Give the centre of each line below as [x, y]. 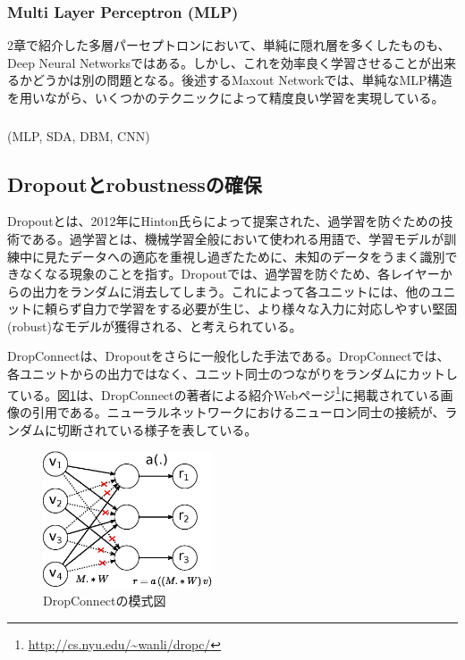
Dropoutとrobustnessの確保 [135, 184]
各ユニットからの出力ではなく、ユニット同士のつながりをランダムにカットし [232, 374]
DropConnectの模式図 [105, 600]
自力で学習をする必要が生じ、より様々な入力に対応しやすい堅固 [270, 309]
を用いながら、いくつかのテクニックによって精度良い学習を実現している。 [226, 97]
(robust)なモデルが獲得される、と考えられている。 [155, 326]
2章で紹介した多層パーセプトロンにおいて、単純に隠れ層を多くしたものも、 [229, 45]
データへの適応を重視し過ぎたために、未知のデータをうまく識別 [257, 256]
